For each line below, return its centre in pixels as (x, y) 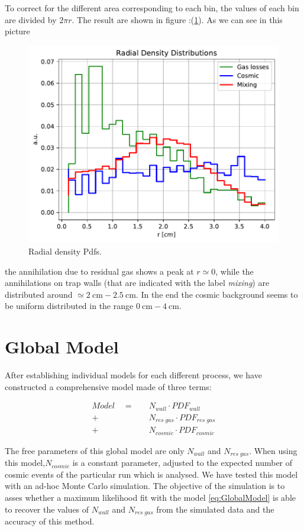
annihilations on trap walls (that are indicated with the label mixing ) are (137, 283)
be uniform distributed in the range (69, 306)
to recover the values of (47, 509)
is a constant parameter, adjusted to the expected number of (182, 463)
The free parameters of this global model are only (95, 450)
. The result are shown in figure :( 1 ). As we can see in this (177, 19)
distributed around (39, 294)
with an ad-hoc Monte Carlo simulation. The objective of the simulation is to (145, 486)
